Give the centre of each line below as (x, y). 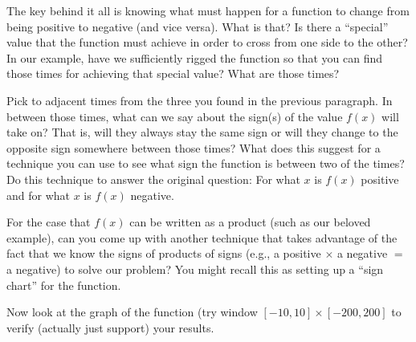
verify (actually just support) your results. (110, 327)
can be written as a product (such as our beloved (250, 222)
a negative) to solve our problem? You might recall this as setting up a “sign (195, 269)
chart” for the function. (64, 285)
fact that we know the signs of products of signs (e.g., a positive (164, 253)
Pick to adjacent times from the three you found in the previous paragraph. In (200, 100)
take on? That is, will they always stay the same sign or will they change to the (202, 132)
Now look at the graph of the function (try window (132, 312)
